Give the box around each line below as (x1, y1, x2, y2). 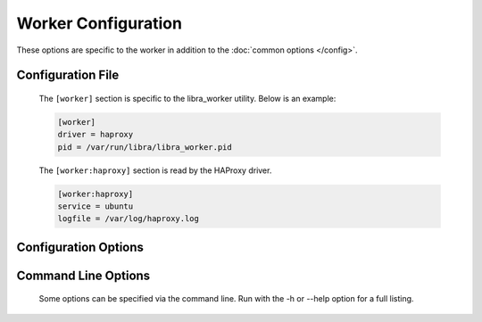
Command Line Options (16, 268, 151, 283)
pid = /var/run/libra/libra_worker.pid (57, 142, 232, 152)
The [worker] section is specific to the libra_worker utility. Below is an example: (38, 93, 337, 103)
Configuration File (16, 68, 120, 83)
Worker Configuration (16, 13, 183, 33)
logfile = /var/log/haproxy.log (57, 214, 200, 224)
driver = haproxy (57, 129, 134, 140)
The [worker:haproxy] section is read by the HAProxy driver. (38, 165, 272, 176)
